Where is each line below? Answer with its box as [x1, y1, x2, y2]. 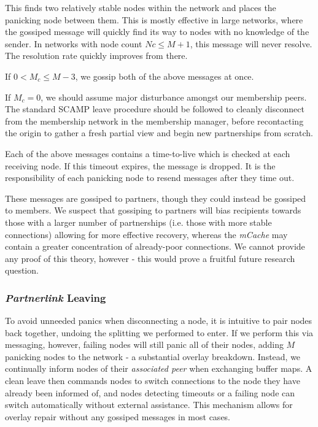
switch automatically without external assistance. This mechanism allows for [5, 398, 293, 411]
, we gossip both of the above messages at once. [75, 69, 254, 82]
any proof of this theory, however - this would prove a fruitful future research [5, 252, 295, 264]
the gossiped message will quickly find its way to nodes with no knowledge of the [5, 25, 309, 38]
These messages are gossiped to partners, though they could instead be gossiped [5, 191, 306, 204]
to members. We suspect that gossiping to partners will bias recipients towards [5, 204, 301, 217]
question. [5, 264, 39, 277]
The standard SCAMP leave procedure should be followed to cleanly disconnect [5, 102, 304, 115]
